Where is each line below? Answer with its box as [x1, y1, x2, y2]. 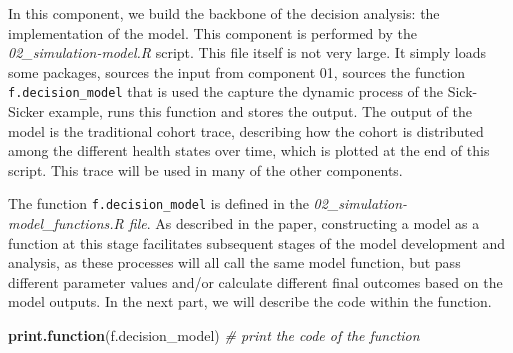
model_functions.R [8, 213, 124, 234]
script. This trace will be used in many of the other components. [8, 159, 403, 180]
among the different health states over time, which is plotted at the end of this [8, 140, 490, 161]
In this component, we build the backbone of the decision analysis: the [8, 3, 440, 23]
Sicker [8, 101, 45, 122]
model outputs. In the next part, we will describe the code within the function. [8, 291, 492, 312]
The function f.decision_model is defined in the [8, 193, 309, 214]
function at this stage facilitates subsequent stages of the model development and [8, 232, 506, 253]
